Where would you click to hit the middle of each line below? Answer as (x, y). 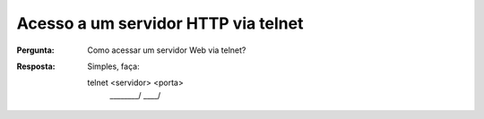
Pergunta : (35, 50)
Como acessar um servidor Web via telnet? (167, 50)
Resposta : (36, 66)
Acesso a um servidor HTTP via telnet (160, 23)
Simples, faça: (113, 66)
